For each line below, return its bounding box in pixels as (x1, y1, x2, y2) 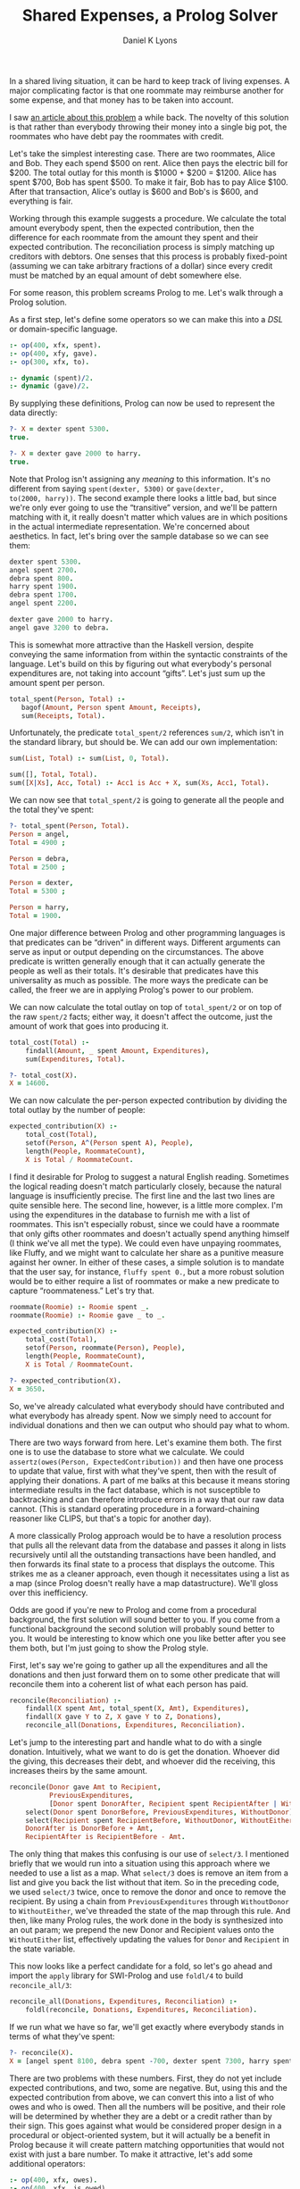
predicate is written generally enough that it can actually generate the (9, 956, 265, 966)
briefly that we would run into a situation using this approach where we (9, 1859, 271, 1869)
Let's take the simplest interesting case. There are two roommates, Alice (9, 148, 276, 159)
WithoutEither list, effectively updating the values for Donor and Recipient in (9, 1934, 290, 1945)
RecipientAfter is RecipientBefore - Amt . (25, 1833, 186, 1842)
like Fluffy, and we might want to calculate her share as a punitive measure (9, 1247, 284, 1257)
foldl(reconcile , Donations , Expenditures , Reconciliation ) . (25, 2006, 257, 2015)
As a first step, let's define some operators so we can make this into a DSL (9, 313, 283, 324)
